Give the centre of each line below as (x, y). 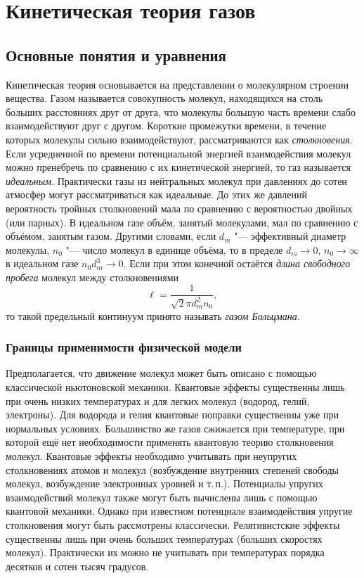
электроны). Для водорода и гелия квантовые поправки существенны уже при (172, 415)
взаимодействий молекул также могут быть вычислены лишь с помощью (162, 497)
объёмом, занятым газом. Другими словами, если (111, 236)
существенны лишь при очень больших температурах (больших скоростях (164, 538)
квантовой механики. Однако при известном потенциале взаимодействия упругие (179, 511)
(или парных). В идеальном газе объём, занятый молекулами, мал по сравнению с (182, 222)
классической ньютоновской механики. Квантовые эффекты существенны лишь (175, 387)
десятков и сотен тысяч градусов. (77, 566)
